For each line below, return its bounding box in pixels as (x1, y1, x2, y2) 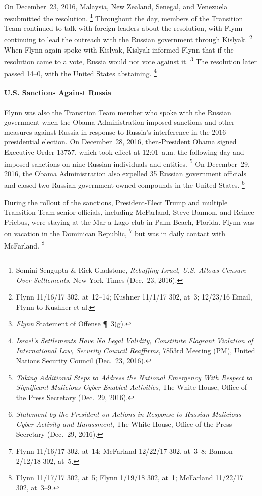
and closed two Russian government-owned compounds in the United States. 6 (4, 178, 245, 190)
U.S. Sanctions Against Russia (4, 87, 111, 98)
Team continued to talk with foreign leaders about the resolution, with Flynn (4, 22, 243, 33)
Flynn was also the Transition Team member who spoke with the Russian (4, 107, 231, 117)
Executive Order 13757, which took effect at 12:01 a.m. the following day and (4, 146, 244, 157)
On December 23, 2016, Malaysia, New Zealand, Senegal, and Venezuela (4, 1, 228, 11)
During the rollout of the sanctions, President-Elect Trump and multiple (4, 196, 228, 207)
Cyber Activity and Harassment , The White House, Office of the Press (16, 419, 232, 429)
